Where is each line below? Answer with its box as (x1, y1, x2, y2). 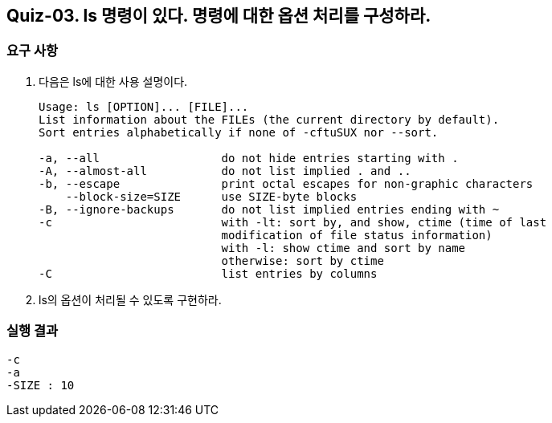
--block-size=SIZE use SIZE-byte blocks (65, 189, 358, 203)
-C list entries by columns (39, 266, 378, 280)
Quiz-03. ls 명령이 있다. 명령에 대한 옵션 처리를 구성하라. (6, 6, 431, 26)
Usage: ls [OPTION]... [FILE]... (39, 100, 249, 113)
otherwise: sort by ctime (221, 254, 384, 267)
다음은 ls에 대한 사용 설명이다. (39, 74, 188, 88)
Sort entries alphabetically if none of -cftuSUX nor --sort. (39, 125, 439, 139)
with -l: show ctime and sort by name (221, 241, 466, 254)
